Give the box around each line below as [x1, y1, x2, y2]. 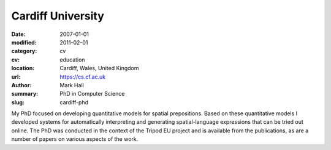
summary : [11, 90, 39, 98]
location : [11, 65, 35, 72]
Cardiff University [11, 9, 104, 23]
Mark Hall [59, 81, 84, 88]
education [59, 55, 85, 63]
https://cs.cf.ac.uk [59, 73, 106, 80]
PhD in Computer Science [59, 90, 125, 98]
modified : [11, 38, 37, 46]
